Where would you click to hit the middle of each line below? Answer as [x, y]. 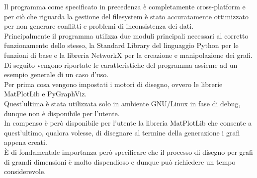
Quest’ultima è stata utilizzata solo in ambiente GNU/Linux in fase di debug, [122, 103]
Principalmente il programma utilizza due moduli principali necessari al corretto [126, 35]
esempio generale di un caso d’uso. [56, 74]
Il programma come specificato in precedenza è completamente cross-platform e [125, 6]
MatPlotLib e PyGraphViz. [45, 94]
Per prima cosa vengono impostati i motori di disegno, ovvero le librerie [113, 84]
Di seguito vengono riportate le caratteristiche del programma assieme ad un [121, 65]
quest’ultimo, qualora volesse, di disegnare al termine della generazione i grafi [122, 132]
